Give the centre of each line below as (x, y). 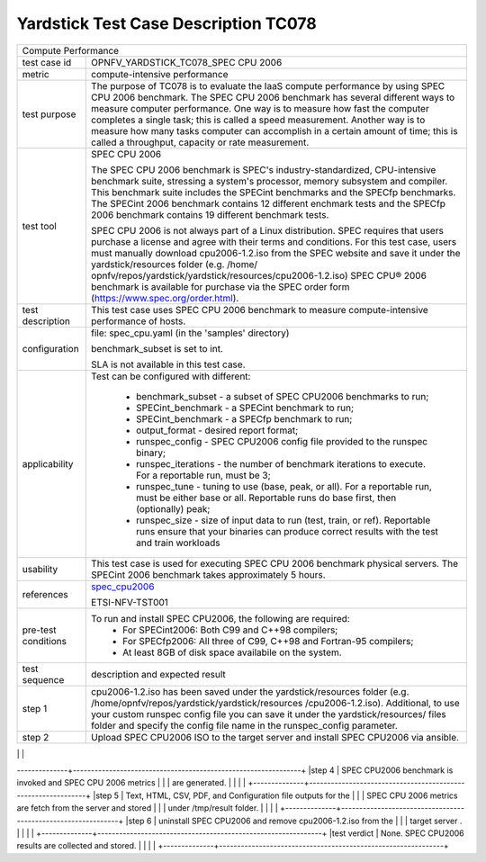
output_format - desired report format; (217, 430)
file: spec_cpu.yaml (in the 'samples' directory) (190, 333)
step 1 (35, 708)
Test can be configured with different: (171, 376)
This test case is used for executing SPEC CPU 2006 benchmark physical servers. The (275, 563)
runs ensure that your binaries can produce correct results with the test (287, 531)
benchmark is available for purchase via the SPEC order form (220, 286)
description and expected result (159, 674)
